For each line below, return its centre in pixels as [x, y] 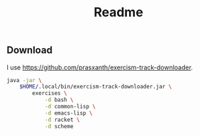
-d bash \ [59, 100]
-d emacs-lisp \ [68, 113]
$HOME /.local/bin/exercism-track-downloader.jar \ [96, 87]
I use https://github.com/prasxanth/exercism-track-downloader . [100, 67]
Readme [118, 12]
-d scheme [59, 126]
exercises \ [50, 93]
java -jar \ [24, 80]
